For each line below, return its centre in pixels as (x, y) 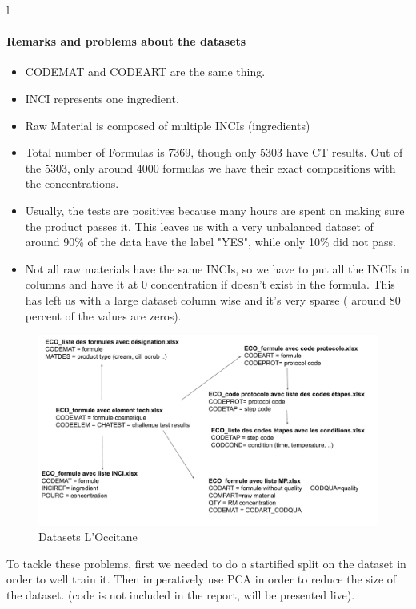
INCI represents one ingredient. (102, 98)
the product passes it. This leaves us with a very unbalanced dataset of (199, 226)
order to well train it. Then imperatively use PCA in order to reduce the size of (202, 579)
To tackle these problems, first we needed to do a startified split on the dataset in (206, 563)
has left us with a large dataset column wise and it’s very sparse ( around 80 (213, 299)
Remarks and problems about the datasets (126, 41)
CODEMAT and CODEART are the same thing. (145, 72)
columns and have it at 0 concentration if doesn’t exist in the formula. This (210, 284)
